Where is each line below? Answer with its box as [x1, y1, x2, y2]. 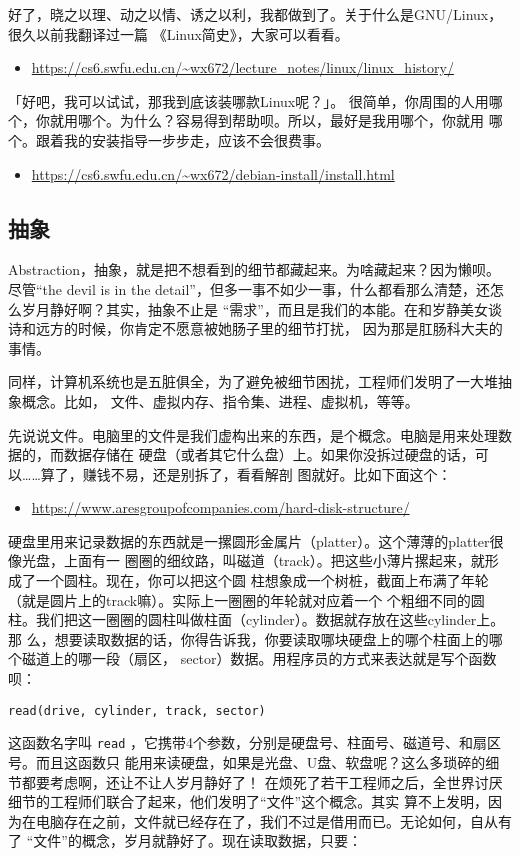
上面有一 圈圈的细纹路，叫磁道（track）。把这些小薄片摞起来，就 [63, 550, 485, 571]
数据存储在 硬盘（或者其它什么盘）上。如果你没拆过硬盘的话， [63, 444, 475, 465]
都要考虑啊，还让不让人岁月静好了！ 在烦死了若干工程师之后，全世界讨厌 [21, 771, 503, 792]
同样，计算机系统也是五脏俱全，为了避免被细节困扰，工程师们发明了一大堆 [8, 371, 498, 392]
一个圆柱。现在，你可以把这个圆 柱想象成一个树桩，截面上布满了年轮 [35, 570, 489, 591]
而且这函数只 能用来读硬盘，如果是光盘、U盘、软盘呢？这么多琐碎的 [35, 751, 486, 772]
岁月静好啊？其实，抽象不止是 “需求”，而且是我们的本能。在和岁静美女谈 [21, 298, 502, 319]
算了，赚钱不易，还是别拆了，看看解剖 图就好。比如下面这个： [40, 463, 452, 484]
